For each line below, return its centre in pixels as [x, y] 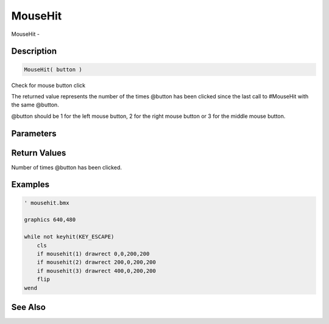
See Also [28, 307]
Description [34, 51]
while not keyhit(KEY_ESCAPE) [69, 237]
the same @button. [35, 105]
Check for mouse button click [48, 85]
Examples [30, 184]
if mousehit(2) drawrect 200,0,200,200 [97, 262]
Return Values [39, 153]
